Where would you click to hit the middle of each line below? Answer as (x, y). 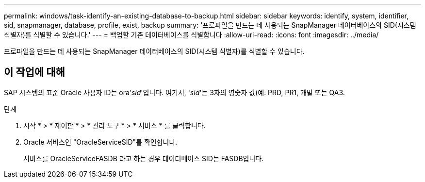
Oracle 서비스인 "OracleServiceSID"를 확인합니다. (100, 142)
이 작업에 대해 (34, 72)
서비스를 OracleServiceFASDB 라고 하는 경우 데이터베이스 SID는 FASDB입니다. (144, 158)
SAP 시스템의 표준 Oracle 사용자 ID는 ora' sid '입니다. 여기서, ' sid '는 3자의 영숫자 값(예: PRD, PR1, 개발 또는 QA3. (174, 92)
